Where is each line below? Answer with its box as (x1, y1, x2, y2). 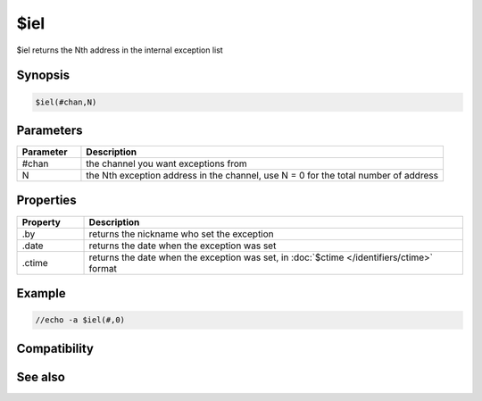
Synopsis (16, 68, 71, 83)
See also (16, 369, 66, 384)
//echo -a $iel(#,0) (35, 315, 125, 325)
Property (21, 215, 62, 228)
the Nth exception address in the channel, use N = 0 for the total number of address (86, 170, 439, 182)
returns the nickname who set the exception (88, 228, 274, 240)
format (88, 262, 118, 274)
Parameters (16, 122, 83, 138)
